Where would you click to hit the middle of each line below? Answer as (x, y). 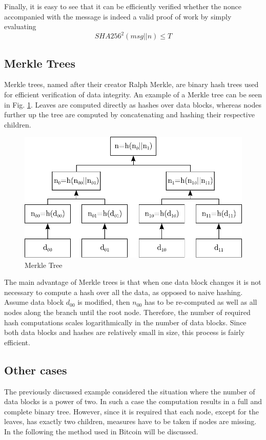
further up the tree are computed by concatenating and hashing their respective (129, 114)
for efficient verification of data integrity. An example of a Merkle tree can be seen (133, 95)
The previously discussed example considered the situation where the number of (130, 391)
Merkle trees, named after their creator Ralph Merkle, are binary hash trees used (131, 84)
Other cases (36, 370)
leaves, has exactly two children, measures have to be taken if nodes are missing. (130, 421)
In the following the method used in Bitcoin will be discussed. (101, 431)
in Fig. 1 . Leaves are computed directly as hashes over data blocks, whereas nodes (133, 104)
